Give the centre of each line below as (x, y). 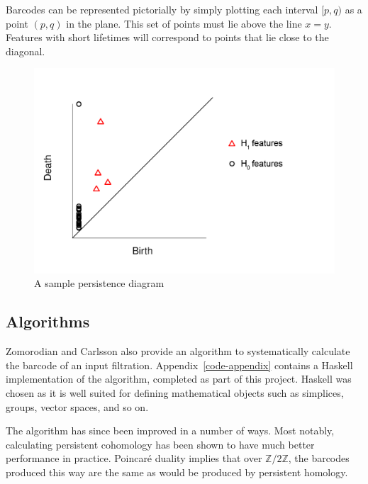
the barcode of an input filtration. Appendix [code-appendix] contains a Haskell (179, 365)
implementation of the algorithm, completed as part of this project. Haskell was (179, 379)
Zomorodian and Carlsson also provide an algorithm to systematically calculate (178, 351)
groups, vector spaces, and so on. (77, 406)
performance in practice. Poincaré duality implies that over (134, 458)
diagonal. (26, 51)
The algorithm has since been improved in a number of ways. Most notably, (170, 430)
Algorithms (48, 321)
